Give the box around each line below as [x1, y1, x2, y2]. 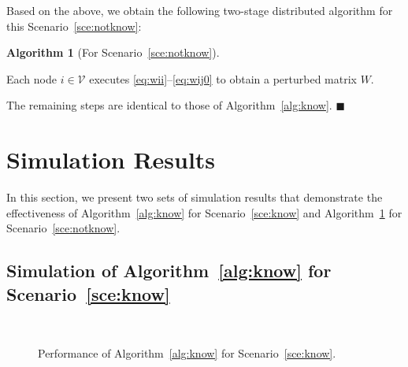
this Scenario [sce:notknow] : [6, 17, 142, 34]
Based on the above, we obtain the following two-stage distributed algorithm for [6, 2, 393, 18]
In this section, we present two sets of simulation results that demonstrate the [6, 189, 383, 206]
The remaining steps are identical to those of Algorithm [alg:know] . [6, 97, 332, 113]
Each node [6, 70, 57, 87]
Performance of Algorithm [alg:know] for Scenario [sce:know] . [38, 345, 336, 361]
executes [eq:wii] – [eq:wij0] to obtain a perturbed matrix [89, 70, 357, 87]
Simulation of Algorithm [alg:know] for [6, 258, 332, 283]
